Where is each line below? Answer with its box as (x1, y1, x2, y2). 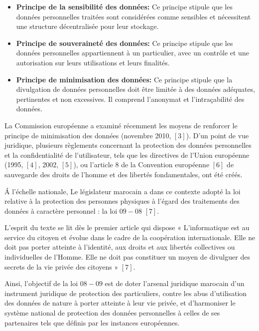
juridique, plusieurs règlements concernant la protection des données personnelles (4, 140, 252, 150)
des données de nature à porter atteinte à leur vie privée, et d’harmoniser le (4, 298, 236, 308)
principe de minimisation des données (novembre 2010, (4, 130, 171, 140)
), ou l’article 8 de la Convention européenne (73, 159, 210, 170)
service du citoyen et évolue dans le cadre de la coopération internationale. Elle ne (4, 232, 256, 242)
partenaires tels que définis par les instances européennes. (4, 317, 180, 328)
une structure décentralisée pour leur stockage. (16, 21, 159, 31)
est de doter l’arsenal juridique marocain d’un (105, 278, 245, 289)
